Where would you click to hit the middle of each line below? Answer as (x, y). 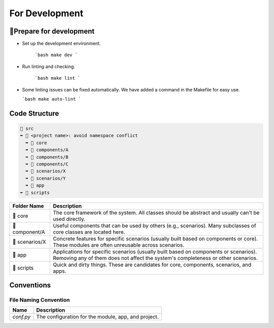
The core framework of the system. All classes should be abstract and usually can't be (156, 212)
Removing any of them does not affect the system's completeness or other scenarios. (156, 258)
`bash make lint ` (58, 78)
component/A (29, 232)
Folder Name (28, 206)
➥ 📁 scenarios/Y (46, 178)
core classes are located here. (89, 232)
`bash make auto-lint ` (52, 99)
